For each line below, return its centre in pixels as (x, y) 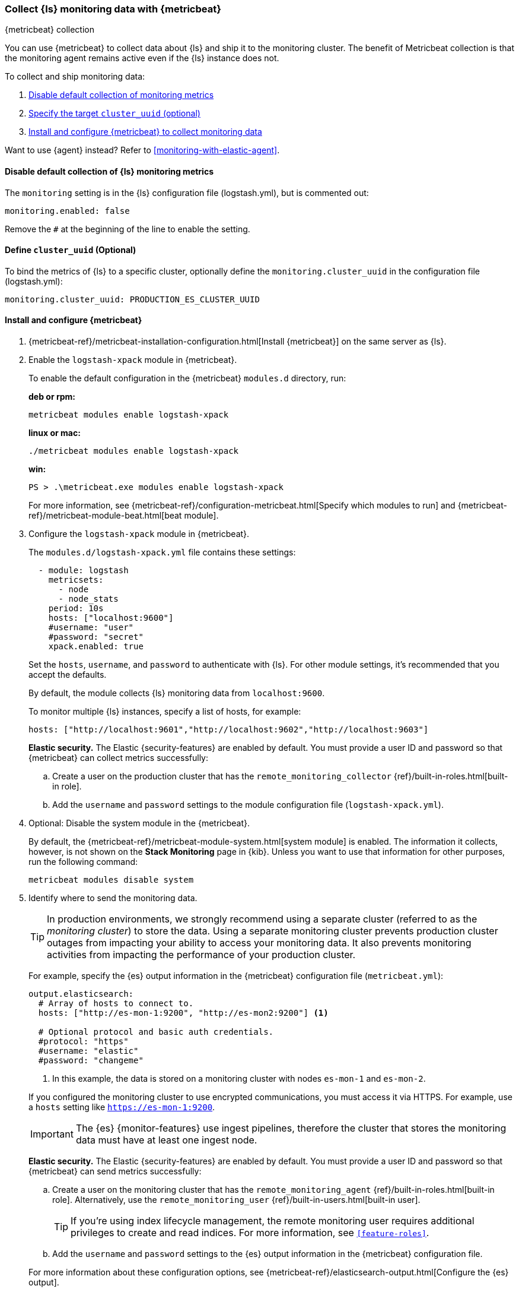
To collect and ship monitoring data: (75, 77)
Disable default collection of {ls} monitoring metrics (109, 171)
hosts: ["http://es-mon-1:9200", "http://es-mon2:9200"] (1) (183, 1013)
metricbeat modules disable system (111, 880)
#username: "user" (91, 628)
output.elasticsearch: (81, 994)
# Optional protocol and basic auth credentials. (156, 1032)
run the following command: (83, 862)
